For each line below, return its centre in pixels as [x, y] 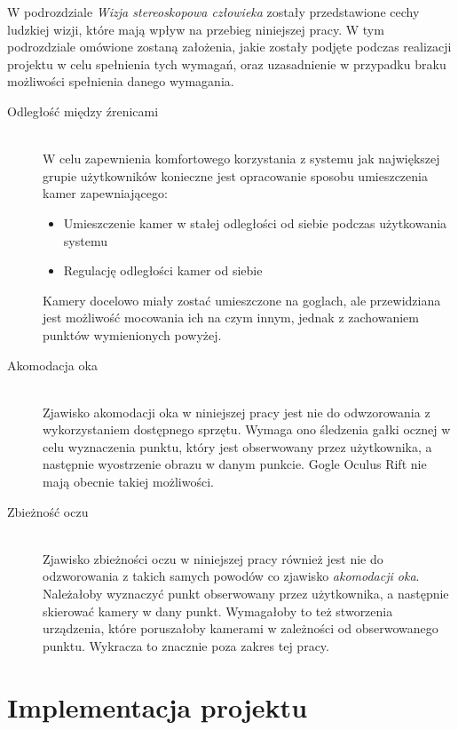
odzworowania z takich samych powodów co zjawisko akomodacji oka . [231, 576]
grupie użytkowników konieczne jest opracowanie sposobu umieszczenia [235, 175]
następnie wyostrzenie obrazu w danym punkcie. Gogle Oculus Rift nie [235, 464]
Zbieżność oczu [48, 511]
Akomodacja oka [52, 365]
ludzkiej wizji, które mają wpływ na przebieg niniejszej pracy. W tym [196, 29]
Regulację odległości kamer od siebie [163, 270]
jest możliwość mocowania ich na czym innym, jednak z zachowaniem [231, 317]
